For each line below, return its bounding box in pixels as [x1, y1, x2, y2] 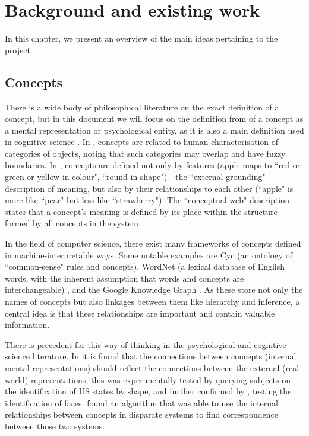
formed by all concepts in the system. [5, 217, 141, 229]
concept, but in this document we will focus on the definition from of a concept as [5, 112, 304, 125]
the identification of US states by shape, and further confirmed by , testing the [5, 385, 292, 397]
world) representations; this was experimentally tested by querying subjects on [5, 373, 291, 386]
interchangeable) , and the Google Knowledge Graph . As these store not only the [5, 283, 303, 296]
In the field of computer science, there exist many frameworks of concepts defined [5, 237, 301, 249]
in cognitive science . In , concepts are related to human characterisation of [5, 135, 279, 148]
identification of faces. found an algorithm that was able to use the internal [5, 396, 278, 409]
